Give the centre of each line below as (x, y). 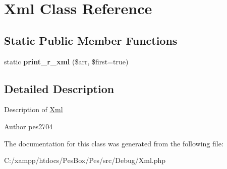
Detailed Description (59, 88)
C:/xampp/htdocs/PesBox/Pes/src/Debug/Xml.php (85, 160)
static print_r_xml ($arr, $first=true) (66, 61)
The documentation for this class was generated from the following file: (114, 143)
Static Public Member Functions (91, 40)
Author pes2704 (29, 126)
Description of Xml (34, 109)
